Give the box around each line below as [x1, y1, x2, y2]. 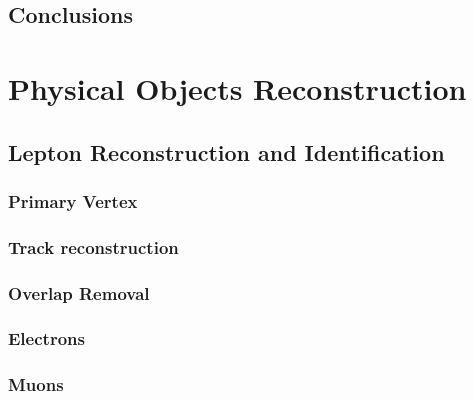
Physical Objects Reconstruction [8, 67, 467, 108]
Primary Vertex [8, 188, 138, 213]
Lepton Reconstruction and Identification [8, 136, 445, 167]
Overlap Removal [8, 280, 150, 305]
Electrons [8, 326, 85, 351]
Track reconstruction [8, 234, 179, 259]
